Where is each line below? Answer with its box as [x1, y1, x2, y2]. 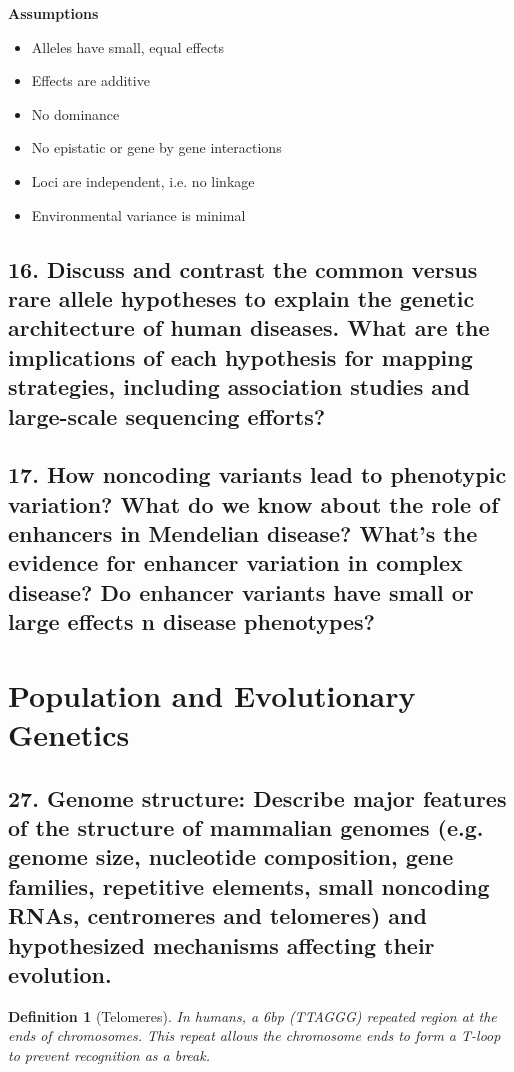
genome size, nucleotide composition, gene [8, 841, 454, 872]
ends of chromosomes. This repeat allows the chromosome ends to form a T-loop [8, 1025, 501, 1046]
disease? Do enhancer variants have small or [8, 576, 474, 607]
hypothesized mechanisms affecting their [8, 929, 435, 960]
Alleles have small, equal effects [31, 36, 225, 57]
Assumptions [8, 3, 99, 23]
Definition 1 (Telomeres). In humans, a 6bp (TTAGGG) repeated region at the [8, 1005, 497, 1026]
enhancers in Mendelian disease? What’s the [8, 518, 478, 549]
